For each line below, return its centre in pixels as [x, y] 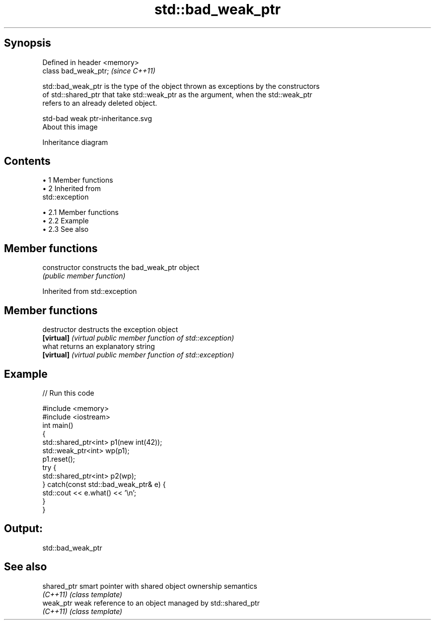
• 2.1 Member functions [80, 212]
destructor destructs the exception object [110, 330]
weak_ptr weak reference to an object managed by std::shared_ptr [151, 603]
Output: [23, 529]
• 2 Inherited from [72, 189]
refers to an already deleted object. [100, 103]
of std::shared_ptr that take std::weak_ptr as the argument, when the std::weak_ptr [177, 94]
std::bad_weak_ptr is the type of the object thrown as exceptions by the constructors [181, 86]
